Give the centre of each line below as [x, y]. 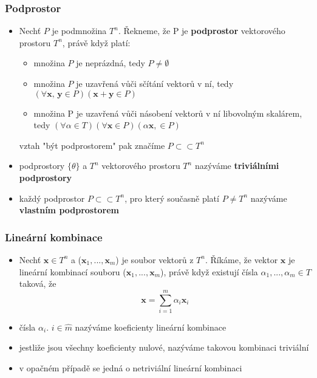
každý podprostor [52, 198]
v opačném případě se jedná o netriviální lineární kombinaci [131, 368]
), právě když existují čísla [209, 271]
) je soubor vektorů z [155, 259]
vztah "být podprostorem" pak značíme [92, 145]
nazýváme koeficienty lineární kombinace [151, 327]
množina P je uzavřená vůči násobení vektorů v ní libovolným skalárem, [168, 113]
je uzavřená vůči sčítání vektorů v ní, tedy [155, 83]
